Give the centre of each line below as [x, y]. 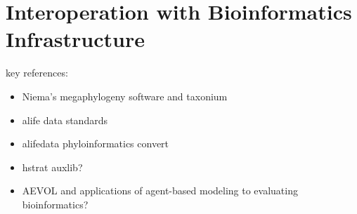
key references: [37, 73]
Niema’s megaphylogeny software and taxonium [125, 96]
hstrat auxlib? [52, 167]
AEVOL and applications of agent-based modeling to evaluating [160, 190]
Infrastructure [75, 39]
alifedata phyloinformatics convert [96, 143]
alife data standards [65, 120]
